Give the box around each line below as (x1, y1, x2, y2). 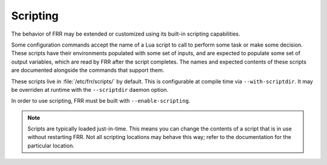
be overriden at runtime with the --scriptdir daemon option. (11, 86, 169, 93)
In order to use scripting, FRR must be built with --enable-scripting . (11, 97, 191, 105)
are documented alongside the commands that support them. (11, 66, 165, 74)
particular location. (27, 142, 75, 149)
